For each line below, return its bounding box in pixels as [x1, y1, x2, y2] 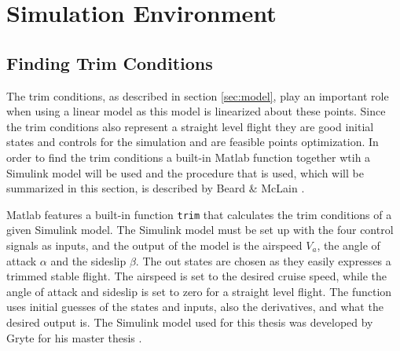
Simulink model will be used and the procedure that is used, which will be [6, 164, 364, 181]
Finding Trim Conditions [6, 50, 213, 75]
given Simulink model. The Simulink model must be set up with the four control [6, 221, 394, 238]
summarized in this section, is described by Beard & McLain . [6, 180, 305, 196]
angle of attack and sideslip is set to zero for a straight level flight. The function [6, 283, 392, 299]
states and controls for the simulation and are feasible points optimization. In [6, 133, 379, 150]
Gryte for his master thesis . [6, 329, 142, 346]
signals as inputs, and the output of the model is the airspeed [6, 236, 303, 253]
